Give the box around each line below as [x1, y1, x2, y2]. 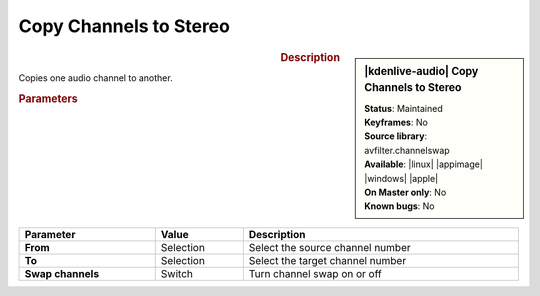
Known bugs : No [364, 200, 435, 212]
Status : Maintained [364, 102, 444, 114]
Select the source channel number [248, 240, 411, 254]
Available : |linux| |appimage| [364, 158, 484, 170]
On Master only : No [364, 186, 447, 199]
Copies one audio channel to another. [18, 71, 174, 84]
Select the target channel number [248, 253, 407, 267]
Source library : [364, 130, 428, 142]
